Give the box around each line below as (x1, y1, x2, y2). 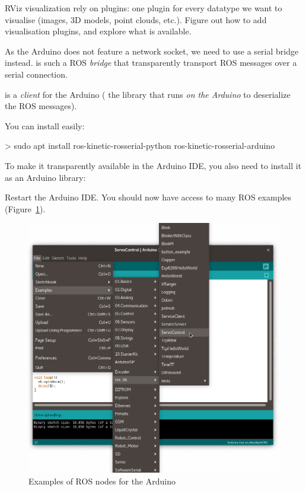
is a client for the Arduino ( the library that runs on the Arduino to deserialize (5, 88, 291, 100)
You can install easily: (5, 119, 85, 132)
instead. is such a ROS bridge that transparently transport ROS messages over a (5, 56, 297, 69)
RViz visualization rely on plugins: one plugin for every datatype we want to (5, 2, 282, 14)
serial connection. (5, 68, 68, 80)
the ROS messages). (5, 100, 77, 112)
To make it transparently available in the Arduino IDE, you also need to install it (5, 159, 302, 171)
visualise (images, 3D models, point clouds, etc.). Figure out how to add (5, 13, 267, 25)
